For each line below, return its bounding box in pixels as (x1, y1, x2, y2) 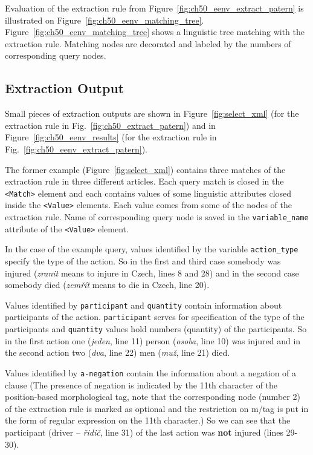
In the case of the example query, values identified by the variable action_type (5, 243, 298, 255)
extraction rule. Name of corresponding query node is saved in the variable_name (5, 211, 309, 223)
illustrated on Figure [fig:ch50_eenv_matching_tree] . (5, 13, 204, 26)
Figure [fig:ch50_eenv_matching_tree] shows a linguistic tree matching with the (5, 25, 305, 38)
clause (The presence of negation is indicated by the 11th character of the (5, 378, 278, 391)
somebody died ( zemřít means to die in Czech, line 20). (5, 278, 210, 291)
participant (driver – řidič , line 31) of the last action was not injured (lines (5, 425, 283, 438)
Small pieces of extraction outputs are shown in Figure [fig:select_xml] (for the (5, 107, 299, 120)
